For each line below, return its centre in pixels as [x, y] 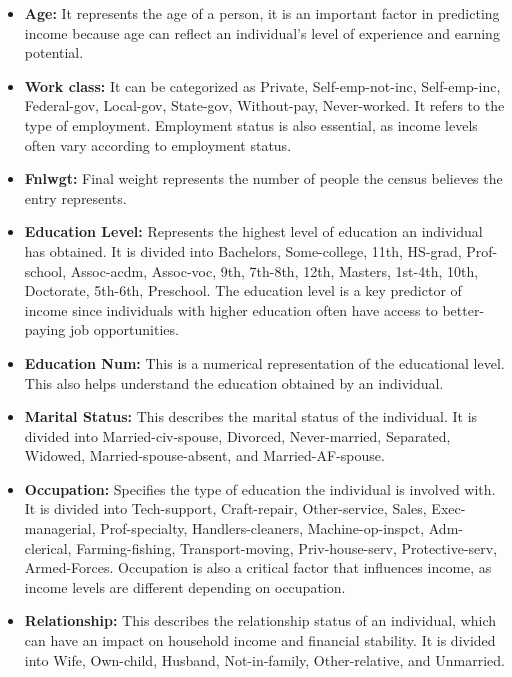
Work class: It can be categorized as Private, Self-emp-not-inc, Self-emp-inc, [262, 85]
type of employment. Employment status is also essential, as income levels [251, 124]
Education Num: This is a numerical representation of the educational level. [264, 362]
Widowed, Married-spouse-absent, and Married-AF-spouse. [204, 455]
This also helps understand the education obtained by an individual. [234, 382]
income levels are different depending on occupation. [185, 586]
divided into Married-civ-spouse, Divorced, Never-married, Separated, [237, 435]
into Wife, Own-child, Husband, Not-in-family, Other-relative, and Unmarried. [264, 659]
